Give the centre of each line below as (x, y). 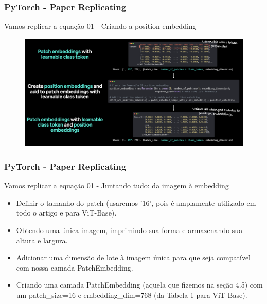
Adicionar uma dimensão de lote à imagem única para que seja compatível (133, 257)
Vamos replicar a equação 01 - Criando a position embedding (100, 26)
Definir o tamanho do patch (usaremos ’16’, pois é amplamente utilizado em (136, 202)
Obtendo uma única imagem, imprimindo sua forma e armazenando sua (129, 230)
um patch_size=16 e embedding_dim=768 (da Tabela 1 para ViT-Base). (132, 294)
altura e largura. (42, 240)
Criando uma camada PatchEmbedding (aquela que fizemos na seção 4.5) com (139, 285)
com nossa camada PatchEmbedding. (75, 267)
